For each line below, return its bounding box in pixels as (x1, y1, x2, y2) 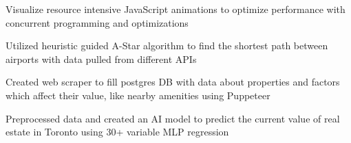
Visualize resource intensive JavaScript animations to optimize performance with (6, 2, 345, 16)
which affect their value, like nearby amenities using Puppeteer (6, 88, 270, 102)
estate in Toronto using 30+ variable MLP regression (6, 125, 229, 139)
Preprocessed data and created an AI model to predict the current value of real (6, 111, 340, 125)
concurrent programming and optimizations (6, 15, 189, 29)
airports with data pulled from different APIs (6, 51, 197, 66)
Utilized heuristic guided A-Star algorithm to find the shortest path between (6, 38, 328, 53)
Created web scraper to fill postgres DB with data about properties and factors (6, 75, 340, 89)
